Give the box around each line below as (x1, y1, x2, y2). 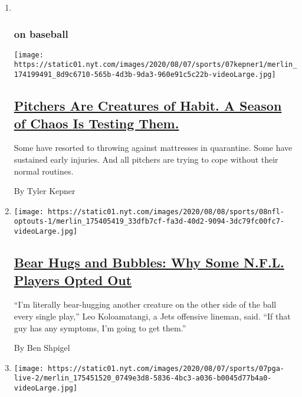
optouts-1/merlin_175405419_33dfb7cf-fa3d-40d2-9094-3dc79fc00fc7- (14, 217, 284, 226)
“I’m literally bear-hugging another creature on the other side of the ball (14, 298, 277, 311)
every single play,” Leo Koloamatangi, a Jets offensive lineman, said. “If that (14, 309, 291, 322)
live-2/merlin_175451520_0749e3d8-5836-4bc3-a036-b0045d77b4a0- (14, 374, 272, 383)
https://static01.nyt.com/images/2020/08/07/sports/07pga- (48, 364, 284, 373)
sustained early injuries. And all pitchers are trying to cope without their (14, 153, 278, 165)
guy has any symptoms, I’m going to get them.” (14, 321, 186, 334)
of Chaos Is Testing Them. (14, 114, 179, 132)
